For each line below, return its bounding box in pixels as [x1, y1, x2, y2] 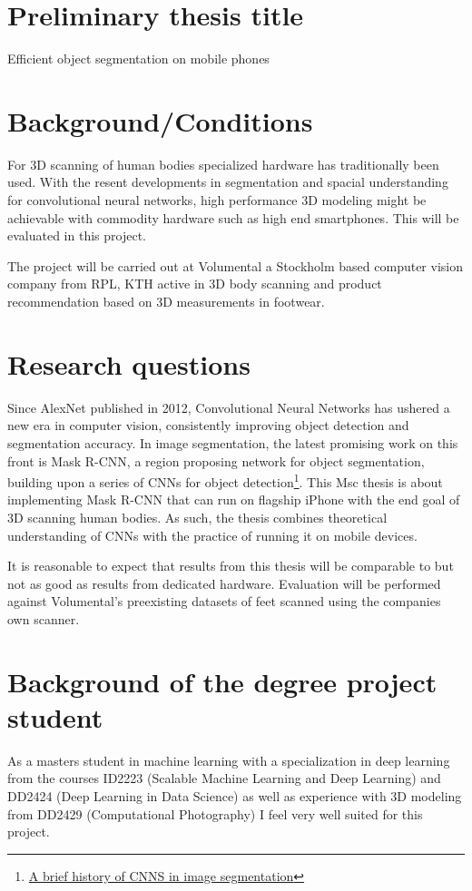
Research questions [7, 345, 251, 382]
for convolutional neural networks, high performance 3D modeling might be [7, 191, 427, 210]
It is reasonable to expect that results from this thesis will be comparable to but [7, 556, 454, 575]
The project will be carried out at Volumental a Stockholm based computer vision [7, 256, 463, 275]
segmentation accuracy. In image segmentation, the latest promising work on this [7, 433, 458, 452]
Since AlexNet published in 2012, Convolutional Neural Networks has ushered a [7, 397, 450, 416]
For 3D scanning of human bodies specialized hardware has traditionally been [7, 154, 439, 173]
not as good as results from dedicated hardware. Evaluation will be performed [7, 573, 441, 592]
